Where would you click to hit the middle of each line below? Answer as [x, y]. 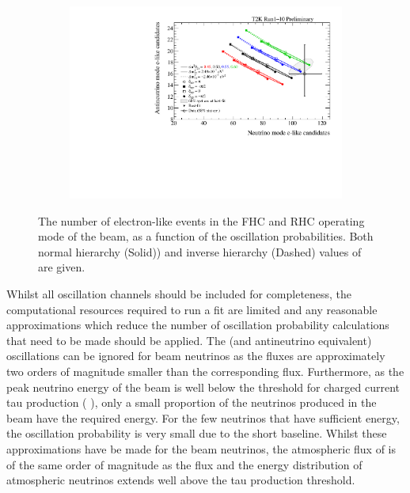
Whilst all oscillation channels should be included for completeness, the [179, 294]
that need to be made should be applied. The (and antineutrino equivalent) [189, 340]
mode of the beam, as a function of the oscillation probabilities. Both [206, 236]
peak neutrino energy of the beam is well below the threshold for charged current [203, 387]
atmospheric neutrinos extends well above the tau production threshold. [181, 480]
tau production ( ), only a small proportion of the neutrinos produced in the [192, 402]
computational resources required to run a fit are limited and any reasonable [192, 309]
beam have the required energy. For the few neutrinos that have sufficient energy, [203, 417]
